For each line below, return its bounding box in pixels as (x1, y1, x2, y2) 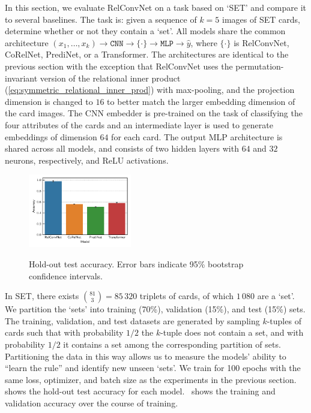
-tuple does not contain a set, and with (160, 326, 304, 339)
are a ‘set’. (257, 290, 295, 302)
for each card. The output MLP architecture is (111, 130, 283, 143)
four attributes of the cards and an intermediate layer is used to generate (5, 118, 273, 131)
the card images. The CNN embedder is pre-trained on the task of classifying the (5, 107, 303, 119)
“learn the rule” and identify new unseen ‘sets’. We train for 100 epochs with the (5, 361, 301, 374)
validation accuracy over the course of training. (5, 396, 178, 409)
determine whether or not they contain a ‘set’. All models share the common (5, 25, 286, 37)
